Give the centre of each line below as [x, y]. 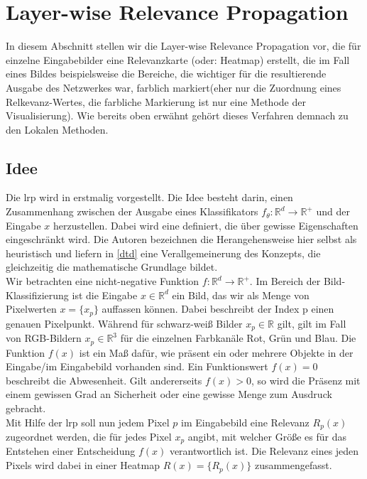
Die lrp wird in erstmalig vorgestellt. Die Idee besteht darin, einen [149, 197]
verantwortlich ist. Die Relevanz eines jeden [264, 451]
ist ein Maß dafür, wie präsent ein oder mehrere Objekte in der [216, 352]
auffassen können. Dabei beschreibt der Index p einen [218, 309]
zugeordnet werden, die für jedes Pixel [89, 437]
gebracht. [26, 408]
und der [333, 211]
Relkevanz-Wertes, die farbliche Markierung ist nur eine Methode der [156, 101]
